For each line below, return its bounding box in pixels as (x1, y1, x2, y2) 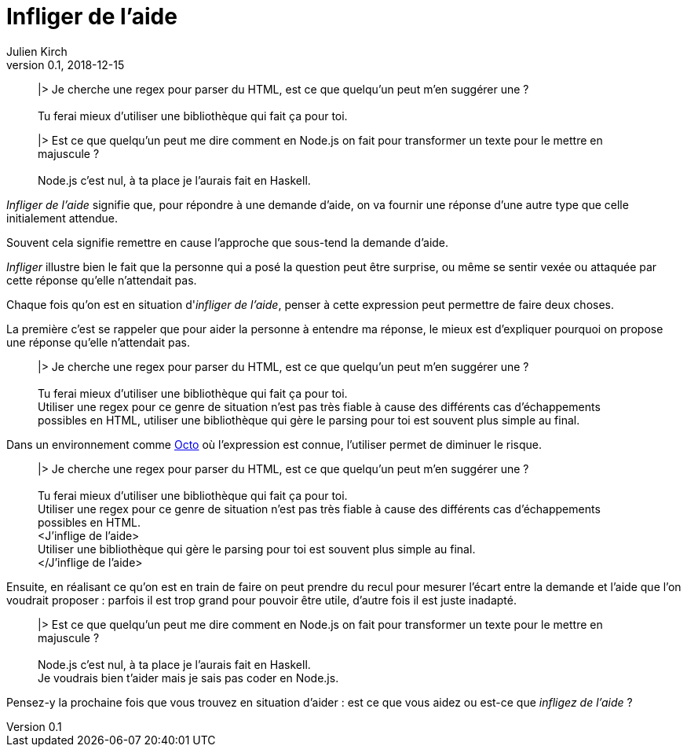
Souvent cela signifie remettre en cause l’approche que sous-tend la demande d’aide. (6, 235, 449, 249)
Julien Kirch (6, 44, 68, 58)
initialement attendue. (6, 211, 119, 225)
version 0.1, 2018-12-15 (6, 57, 125, 72)
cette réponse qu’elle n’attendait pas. (6, 273, 197, 287)
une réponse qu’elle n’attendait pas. (6, 335, 190, 349)
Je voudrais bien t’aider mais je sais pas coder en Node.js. (38, 670, 339, 685)
